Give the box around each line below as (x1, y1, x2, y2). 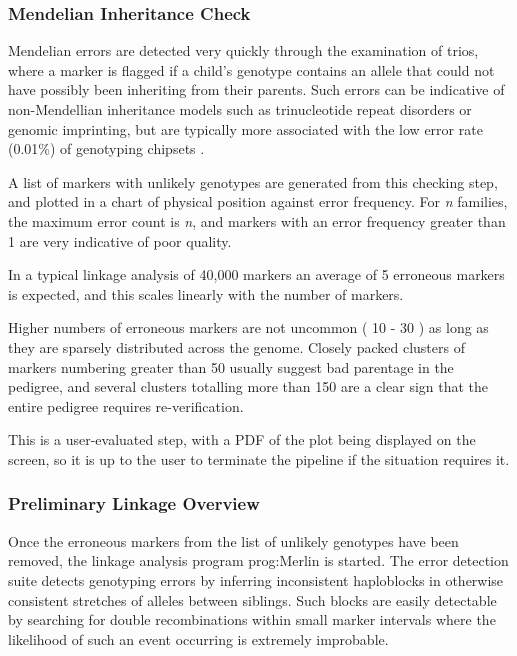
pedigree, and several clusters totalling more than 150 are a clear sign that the (8, 376, 489, 397)
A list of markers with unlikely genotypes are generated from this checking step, (8, 171, 498, 192)
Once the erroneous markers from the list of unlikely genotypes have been (8, 530, 459, 551)
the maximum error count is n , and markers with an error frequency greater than (8, 210, 506, 231)
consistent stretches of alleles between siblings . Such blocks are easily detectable (8, 589, 497, 610)
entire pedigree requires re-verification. (8, 395, 244, 416)
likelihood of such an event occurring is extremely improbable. (8, 628, 389, 649)
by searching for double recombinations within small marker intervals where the (8, 609, 496, 630)
